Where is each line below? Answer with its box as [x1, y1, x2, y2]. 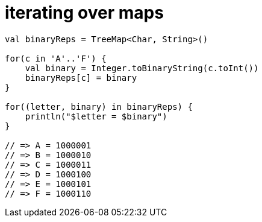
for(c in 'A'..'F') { [5, 53, 107, 63]
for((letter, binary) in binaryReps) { [5, 101, 193, 112]
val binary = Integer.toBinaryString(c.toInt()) [25, 63, 259, 73]
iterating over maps [5, 2, 164, 23]
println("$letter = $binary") [25, 111, 167, 121]
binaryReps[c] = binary [25, 72, 137, 83]
